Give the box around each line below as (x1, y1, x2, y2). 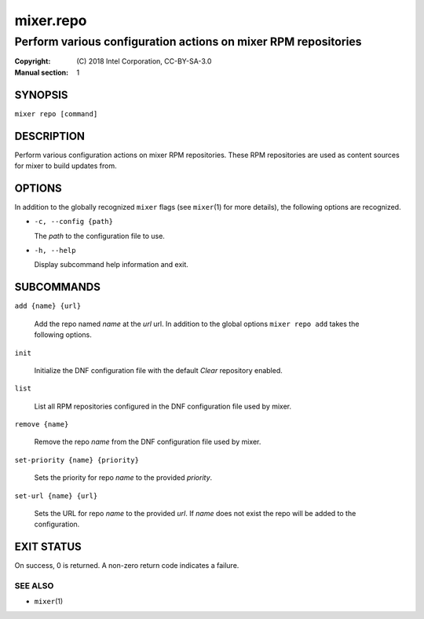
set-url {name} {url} (14, 491, 98, 500)
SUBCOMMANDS (14, 280, 101, 294)
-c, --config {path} (34, 217, 114, 226)
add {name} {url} (14, 302, 82, 310)
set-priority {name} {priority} (14, 456, 139, 464)
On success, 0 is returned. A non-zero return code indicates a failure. (14, 561, 239, 570)
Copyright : (14, 57, 51, 66)
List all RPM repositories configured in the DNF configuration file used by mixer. (34, 401, 292, 411)
